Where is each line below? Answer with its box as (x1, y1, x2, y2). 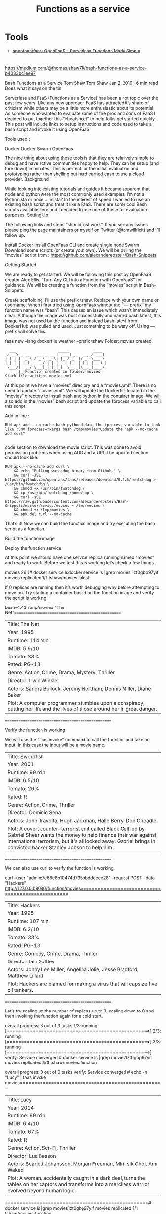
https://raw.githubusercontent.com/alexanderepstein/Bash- (5, 499, 129, 504)
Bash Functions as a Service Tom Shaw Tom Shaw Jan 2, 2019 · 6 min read (5, 80, 158, 86)
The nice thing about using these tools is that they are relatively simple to (5, 155, 154, 161)
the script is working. (5, 595, 48, 601)
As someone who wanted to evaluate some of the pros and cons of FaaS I (5, 110, 156, 117)
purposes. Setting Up (5, 212, 48, 218)
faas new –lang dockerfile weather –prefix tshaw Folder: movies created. (5, 338, 153, 344)
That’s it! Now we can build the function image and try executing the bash (5, 521, 155, 527)
